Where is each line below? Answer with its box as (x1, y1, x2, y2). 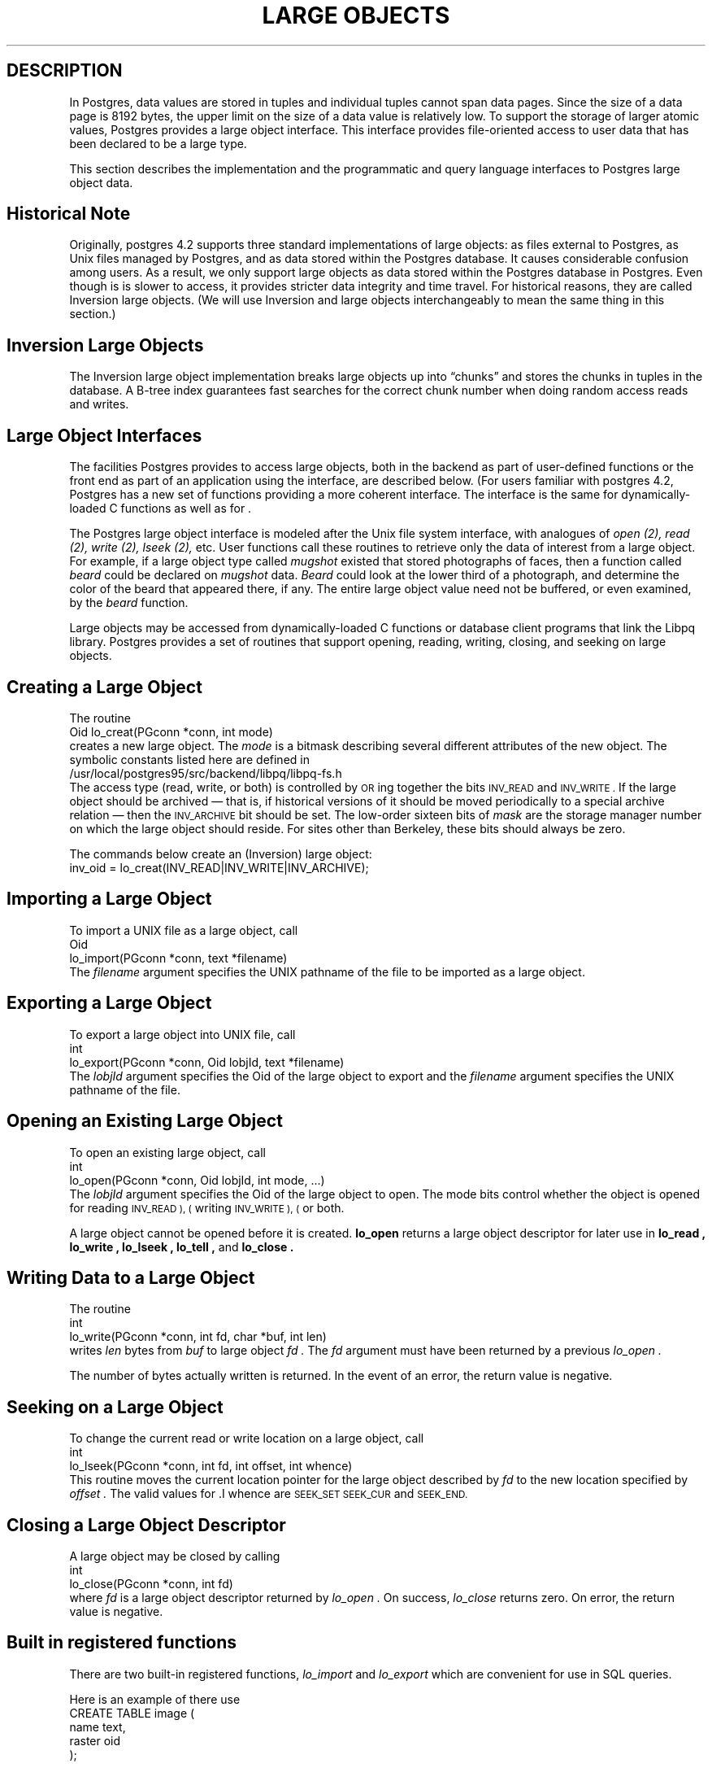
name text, (69, 1719, 126, 1734)
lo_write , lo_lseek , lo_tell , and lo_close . (69, 1239, 294, 1254)
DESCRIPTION (7, 60, 123, 81)
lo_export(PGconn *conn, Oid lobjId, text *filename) (69, 1054, 345, 1069)
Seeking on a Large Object (7, 1396, 224, 1417)
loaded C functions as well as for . (69, 501, 252, 516)
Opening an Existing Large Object (7, 1111, 283, 1132)
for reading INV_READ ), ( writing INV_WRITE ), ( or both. (69, 1200, 345, 1215)
